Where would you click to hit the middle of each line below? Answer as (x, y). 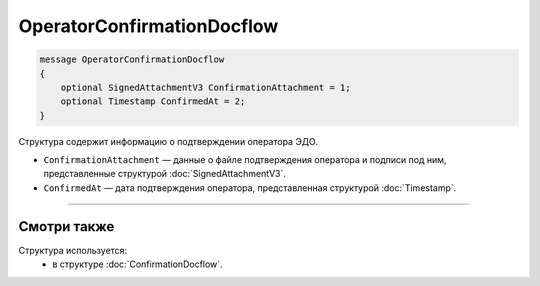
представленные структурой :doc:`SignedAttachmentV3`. (165, 174)
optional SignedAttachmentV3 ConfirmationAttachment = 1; (205, 87)
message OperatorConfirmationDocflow (132, 59)
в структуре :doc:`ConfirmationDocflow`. (138, 264)
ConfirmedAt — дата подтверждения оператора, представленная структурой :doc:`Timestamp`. (250, 187)
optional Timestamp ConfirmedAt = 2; (153, 101)
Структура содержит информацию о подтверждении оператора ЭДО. (168, 141)
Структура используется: (73, 250)
